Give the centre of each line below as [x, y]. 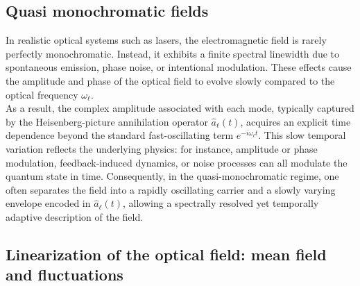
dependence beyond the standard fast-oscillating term [120, 135]
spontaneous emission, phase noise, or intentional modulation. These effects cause [179, 67]
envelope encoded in [48, 203]
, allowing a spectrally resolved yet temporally [221, 203]
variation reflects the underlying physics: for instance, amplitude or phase [162, 148]
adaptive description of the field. [75, 216]
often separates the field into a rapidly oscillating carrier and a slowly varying [171, 189]
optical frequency [42, 94]
